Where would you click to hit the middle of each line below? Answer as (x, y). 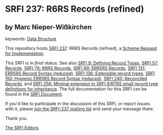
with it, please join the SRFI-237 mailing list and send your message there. (80, 109)
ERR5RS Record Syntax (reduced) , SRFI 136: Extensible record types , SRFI (80, 73)
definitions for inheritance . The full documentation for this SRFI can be (76, 89)
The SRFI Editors (22, 128)
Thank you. (16, 118)
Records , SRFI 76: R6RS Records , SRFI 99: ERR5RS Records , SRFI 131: (75, 68)
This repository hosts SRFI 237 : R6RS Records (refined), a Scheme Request (81, 48)
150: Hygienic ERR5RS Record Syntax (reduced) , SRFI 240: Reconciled (76, 79)
